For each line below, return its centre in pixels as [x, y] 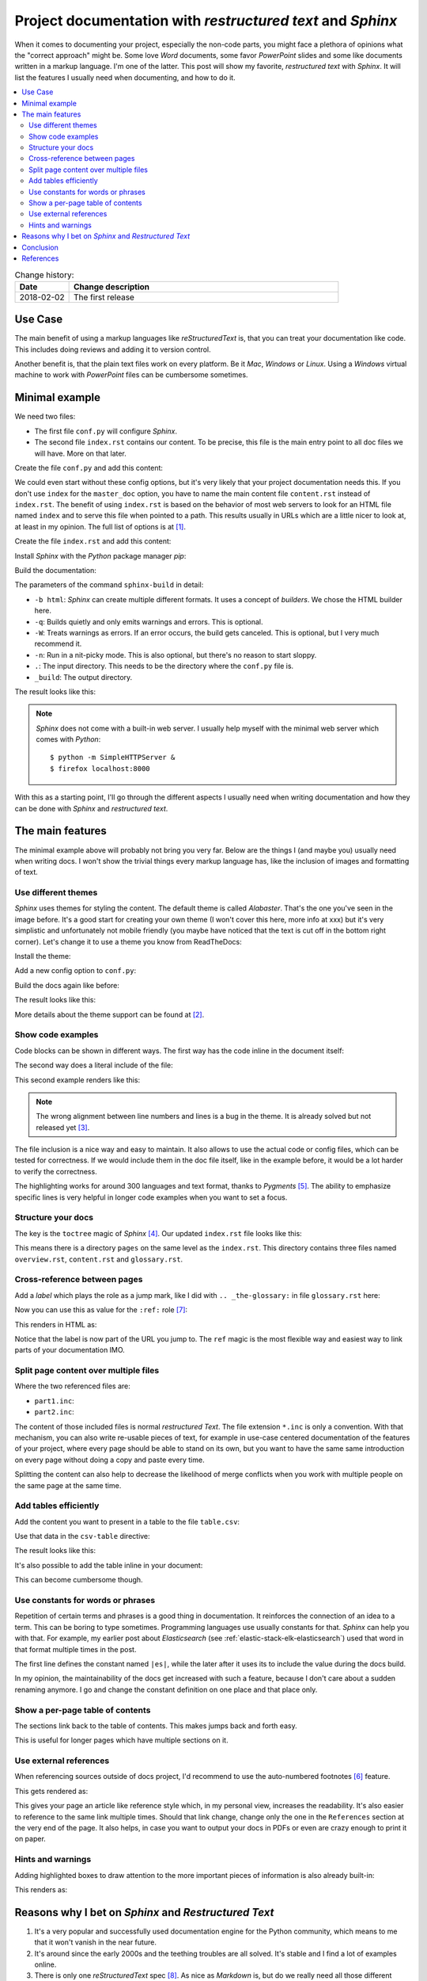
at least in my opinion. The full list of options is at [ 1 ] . [100, 526]
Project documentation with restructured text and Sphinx [206, 21]
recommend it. [58, 644]
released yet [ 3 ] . [63, 1127]
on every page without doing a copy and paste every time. [110, 1460]
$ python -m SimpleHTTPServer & [113, 758]
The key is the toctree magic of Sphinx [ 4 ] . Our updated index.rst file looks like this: [158, 1233]
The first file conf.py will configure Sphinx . [106, 431]
